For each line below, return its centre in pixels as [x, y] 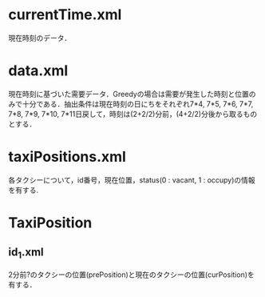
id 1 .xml [26, 253]
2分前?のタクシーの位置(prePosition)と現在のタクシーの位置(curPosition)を [132, 275]
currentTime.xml [65, 15]
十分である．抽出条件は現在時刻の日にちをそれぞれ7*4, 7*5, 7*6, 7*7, [138, 104]
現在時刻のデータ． [40, 38]
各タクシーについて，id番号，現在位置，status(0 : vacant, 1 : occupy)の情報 [132, 180]
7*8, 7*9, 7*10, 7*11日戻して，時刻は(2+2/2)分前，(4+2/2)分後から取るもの [133, 114]
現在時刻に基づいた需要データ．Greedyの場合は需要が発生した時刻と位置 [129, 94]
